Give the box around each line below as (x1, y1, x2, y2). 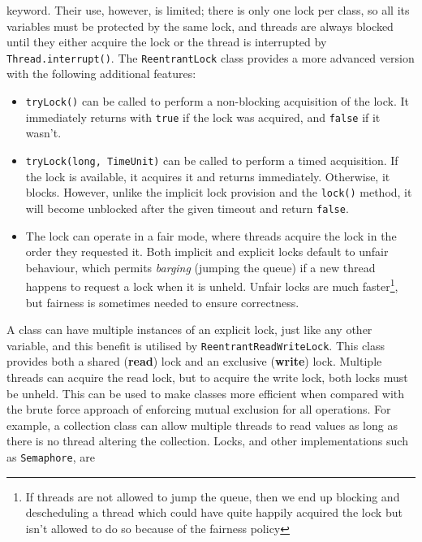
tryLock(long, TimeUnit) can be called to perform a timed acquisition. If (25, 151, 398, 168)
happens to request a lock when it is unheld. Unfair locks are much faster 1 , (25, 275, 398, 294)
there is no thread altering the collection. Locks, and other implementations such (6, 432, 408, 449)
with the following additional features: (6, 65, 196, 82)
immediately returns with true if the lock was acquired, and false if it (25, 108, 381, 125)
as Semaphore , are (6, 448, 95, 465)
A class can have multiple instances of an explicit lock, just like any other (6, 321, 372, 338)
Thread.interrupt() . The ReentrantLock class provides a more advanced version (6, 49, 415, 66)
